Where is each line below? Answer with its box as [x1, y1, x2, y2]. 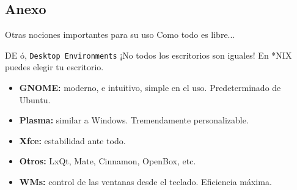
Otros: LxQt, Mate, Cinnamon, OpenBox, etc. [19, 155, 196, 167]
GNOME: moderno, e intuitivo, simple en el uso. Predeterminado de [19, 81, 281, 94]
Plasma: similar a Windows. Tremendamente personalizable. [19, 114, 249, 126]
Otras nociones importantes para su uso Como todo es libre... [5, 28, 235, 41]
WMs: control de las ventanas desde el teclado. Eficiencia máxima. [19, 175, 272, 188]
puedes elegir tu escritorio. [5, 60, 104, 73]
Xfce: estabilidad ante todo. [19, 134, 126, 147]
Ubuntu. [19, 93, 51, 106]
